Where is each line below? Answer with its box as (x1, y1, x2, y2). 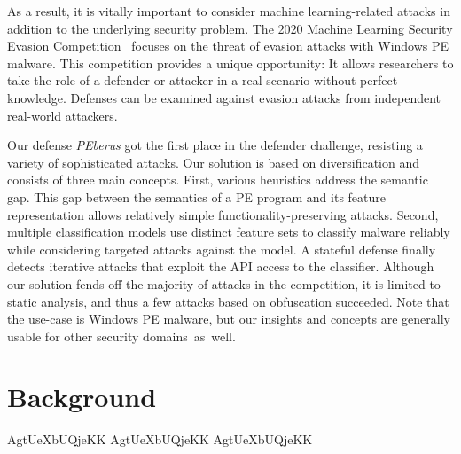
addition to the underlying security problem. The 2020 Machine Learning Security (7, 19, 453, 37)
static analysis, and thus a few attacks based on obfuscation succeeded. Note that (7, 292, 449, 310)
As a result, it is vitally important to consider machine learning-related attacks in (7, 2, 450, 20)
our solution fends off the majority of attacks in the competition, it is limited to (7, 274, 441, 293)
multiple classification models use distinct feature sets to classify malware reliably (7, 223, 450, 241)
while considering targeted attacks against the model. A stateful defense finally (7, 239, 436, 258)
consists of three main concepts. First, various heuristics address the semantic (7, 170, 428, 189)
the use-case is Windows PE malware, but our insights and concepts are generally (7, 309, 450, 328)
